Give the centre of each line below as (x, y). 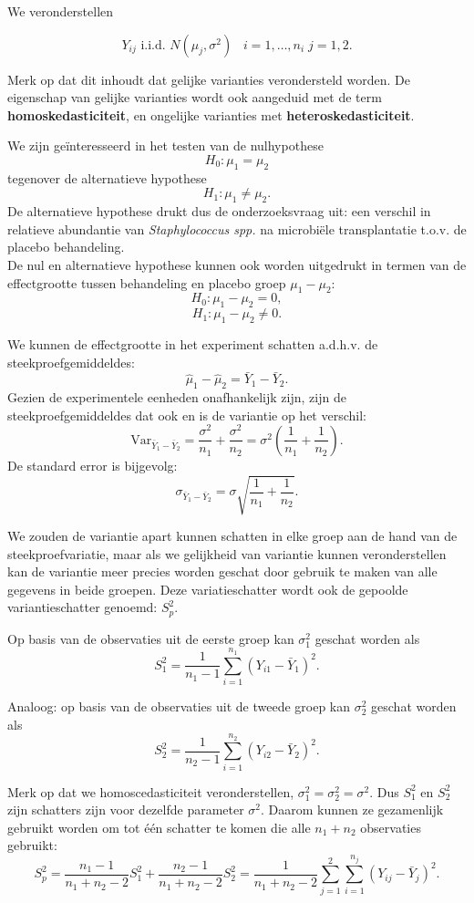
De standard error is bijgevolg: (93, 465)
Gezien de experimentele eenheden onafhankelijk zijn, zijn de (177, 397)
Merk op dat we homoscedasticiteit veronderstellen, (151, 791)
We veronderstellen (61, 11)
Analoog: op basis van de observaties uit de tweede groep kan (179, 706)
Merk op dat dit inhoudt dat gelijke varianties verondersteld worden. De (209, 79)
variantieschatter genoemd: (82, 607)
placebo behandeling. (66, 247)
